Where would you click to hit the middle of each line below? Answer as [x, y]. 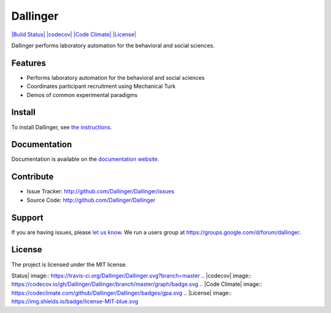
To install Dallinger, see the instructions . [62, 127]
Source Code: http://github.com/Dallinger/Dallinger [91, 200]
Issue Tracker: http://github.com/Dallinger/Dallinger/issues [101, 191]
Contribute [32, 177]
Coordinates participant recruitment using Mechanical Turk [101, 87]
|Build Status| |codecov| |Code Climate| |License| [74, 34]
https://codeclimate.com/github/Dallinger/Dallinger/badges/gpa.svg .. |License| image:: [122, 293]
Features [29, 63]
